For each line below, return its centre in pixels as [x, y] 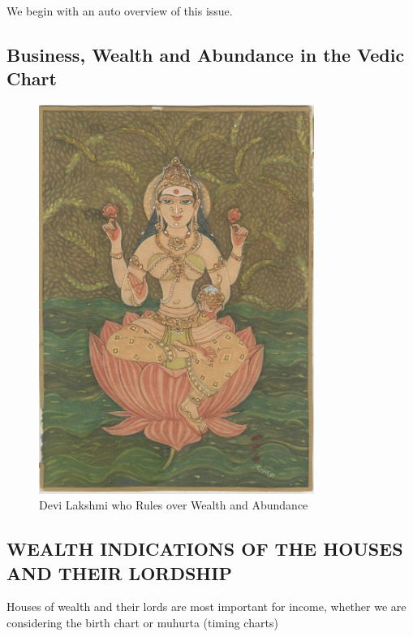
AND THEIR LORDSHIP [119, 572]
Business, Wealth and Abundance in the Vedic [206, 54]
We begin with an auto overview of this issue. [120, 11]
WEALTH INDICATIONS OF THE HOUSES [205, 549]
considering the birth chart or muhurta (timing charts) [142, 622]
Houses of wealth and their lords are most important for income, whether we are [206, 607]
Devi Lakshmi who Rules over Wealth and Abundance [174, 505]
